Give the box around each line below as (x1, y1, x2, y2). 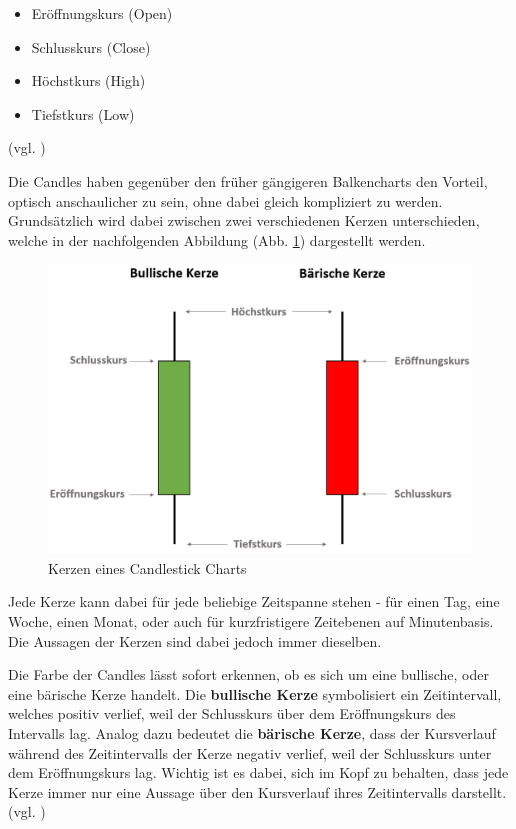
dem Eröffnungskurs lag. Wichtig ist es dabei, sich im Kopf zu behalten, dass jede (8, 762, 509, 783)
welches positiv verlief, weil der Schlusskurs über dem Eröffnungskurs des (8, 703, 456, 724)
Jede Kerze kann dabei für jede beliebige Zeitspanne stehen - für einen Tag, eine (8, 591, 500, 612)
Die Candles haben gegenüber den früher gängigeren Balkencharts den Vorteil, (8, 170, 488, 191)
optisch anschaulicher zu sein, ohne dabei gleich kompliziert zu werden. (8, 190, 443, 211)
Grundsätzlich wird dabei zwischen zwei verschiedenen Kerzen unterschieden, (8, 210, 480, 231)
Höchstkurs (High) (31, 70, 146, 91)
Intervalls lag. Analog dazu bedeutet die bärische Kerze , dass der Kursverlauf (8, 722, 496, 743)
